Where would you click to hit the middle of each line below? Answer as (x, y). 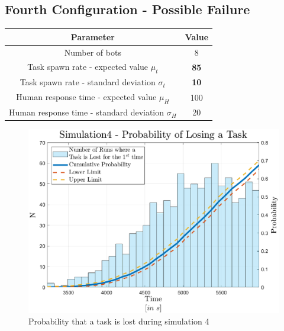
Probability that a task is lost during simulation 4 (119, 321)
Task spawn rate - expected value (88, 67)
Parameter (93, 36)
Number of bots (93, 52)
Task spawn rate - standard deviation (88, 82)
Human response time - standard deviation (87, 112)
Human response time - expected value (86, 97)
